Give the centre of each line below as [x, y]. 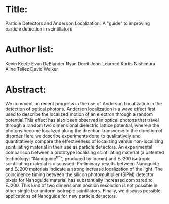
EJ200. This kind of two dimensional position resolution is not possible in [81, 185]
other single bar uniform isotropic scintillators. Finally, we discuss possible [83, 191]
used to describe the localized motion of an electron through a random [79, 114]
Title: [16, 9]
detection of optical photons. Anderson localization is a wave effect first [80, 109]
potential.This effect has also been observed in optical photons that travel [82, 120]
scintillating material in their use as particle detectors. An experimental [79, 147]
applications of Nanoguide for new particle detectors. [61, 196]
